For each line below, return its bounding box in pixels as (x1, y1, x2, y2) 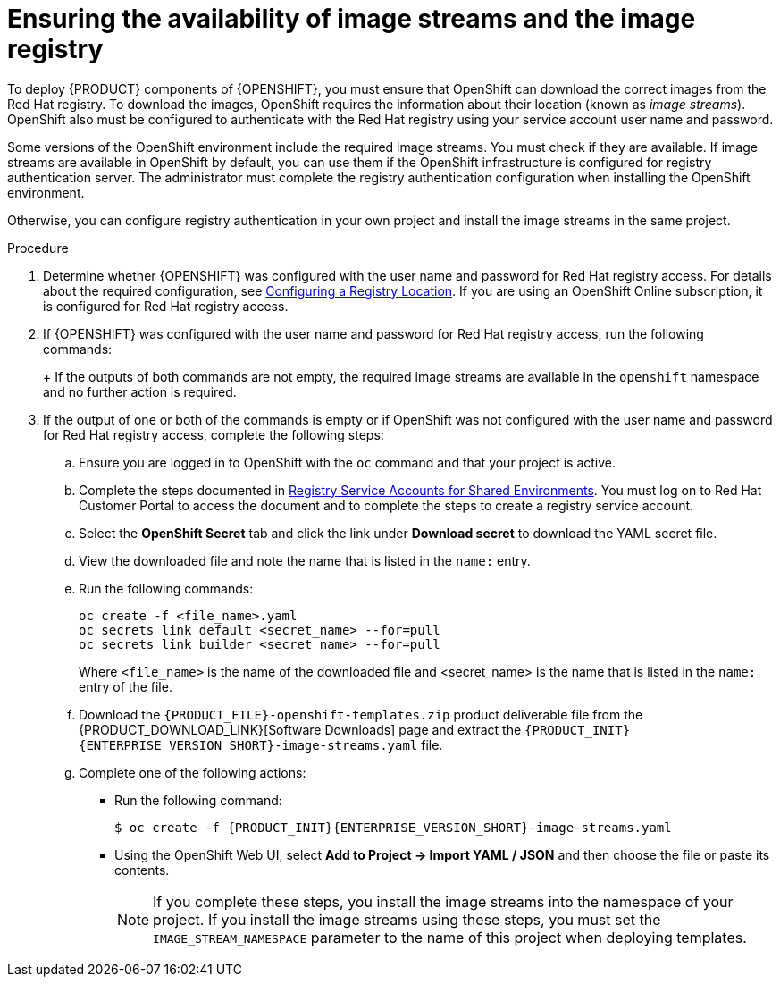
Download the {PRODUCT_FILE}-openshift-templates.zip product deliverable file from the (79, 706, 643, 722)
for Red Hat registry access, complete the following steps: (43, 426, 384, 442)
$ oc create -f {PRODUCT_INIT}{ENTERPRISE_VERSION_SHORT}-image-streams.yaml (114, 820, 672, 835)
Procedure (7, 240, 69, 256)
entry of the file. (79, 678, 172, 694)
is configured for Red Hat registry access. (43, 298, 289, 314)
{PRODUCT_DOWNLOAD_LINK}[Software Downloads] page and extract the (79, 721, 522, 737)
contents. (114, 862, 170, 878)
